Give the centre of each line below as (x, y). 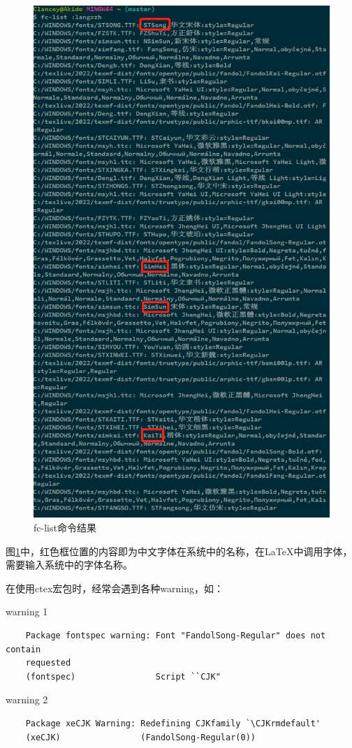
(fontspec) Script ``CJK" (123, 676)
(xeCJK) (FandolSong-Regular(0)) (140, 737)
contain (23, 649)
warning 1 (27, 611)
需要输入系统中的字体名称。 (69, 565)
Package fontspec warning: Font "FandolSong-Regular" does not (176, 635)
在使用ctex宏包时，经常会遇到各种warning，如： (115, 588)
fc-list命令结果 (65, 527)
